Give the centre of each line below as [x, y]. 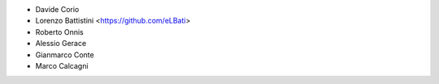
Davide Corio [57, 9]
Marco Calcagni [62, 65]
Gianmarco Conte [65, 55]
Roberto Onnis [60, 31]
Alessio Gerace [61, 44]
